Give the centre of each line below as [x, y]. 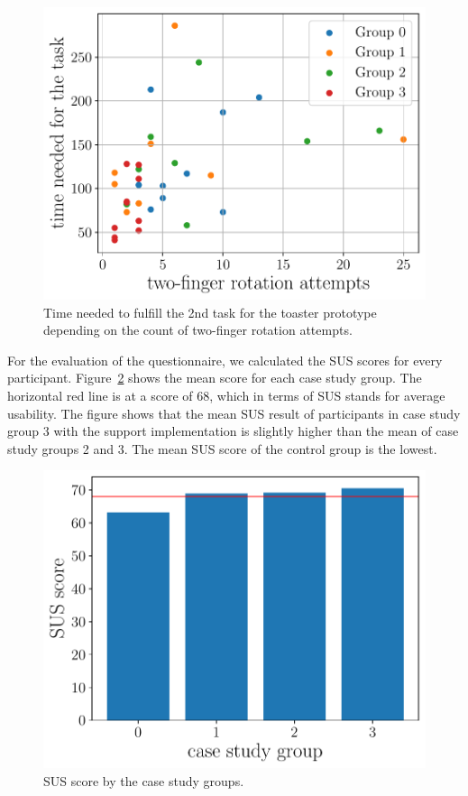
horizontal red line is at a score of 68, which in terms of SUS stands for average [226, 396]
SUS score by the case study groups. [144, 781]
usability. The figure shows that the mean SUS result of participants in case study [234, 413]
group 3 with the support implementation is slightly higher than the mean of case [233, 431]
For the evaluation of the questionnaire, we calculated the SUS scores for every [225, 360]
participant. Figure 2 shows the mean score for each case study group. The [215, 378]
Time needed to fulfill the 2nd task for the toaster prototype [210, 312]
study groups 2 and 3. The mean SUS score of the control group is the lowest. [222, 448]
